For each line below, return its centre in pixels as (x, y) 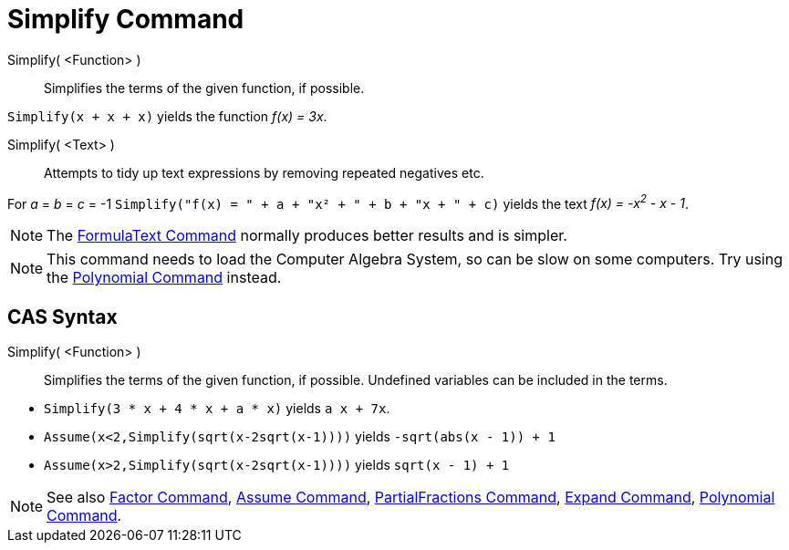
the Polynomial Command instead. (164, 278)
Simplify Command (126, 19)
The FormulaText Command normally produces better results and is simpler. (307, 236)
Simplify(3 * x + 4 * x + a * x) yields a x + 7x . (217, 409)
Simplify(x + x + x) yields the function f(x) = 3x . (167, 116)
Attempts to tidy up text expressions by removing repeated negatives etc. (264, 172)
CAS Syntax (62, 317)
